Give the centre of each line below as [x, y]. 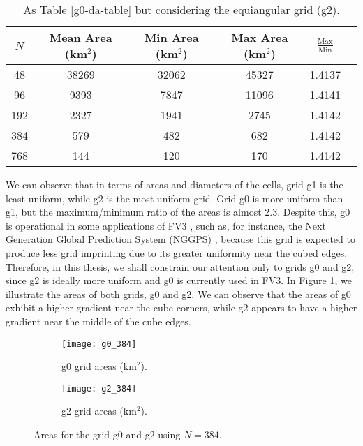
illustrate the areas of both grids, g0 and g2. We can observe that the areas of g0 [178, 293]
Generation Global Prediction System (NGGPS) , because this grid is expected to [180, 239]
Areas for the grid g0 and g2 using [107, 434]
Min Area [171, 37]
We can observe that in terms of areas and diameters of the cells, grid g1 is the [175, 184]
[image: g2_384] [99, 388]
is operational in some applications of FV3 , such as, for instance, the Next [166, 225]
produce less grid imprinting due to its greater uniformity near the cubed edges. [177, 252]
